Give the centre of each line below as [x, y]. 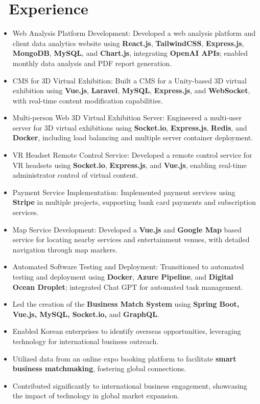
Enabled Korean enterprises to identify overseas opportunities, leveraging [127, 331]
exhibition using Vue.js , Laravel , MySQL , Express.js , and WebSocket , [131, 90]
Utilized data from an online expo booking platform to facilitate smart [124, 358]
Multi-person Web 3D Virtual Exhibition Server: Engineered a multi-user [127, 118]
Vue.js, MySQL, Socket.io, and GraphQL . [86, 314]
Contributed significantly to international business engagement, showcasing [130, 385]
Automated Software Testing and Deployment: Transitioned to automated [128, 267]
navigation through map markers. [65, 249]
